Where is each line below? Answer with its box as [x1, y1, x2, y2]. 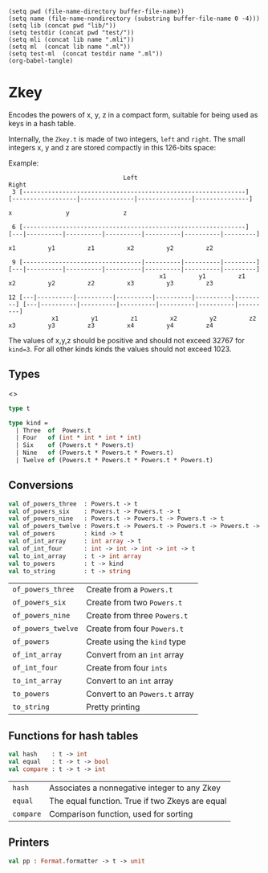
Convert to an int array [85, 675, 174, 687]
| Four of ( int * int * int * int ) [15, 434, 142, 442]
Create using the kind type [85, 636, 186, 647]
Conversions [8, 478, 74, 492]
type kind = [8, 419, 48, 427]
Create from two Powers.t [85, 597, 183, 609]
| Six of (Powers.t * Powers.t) [15, 441, 135, 449]
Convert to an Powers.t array [85, 688, 194, 699]
